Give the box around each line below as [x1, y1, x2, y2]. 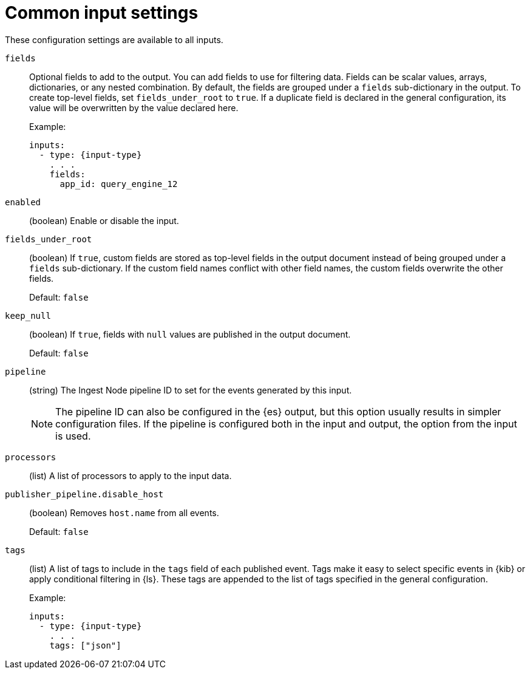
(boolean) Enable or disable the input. [29, 215, 179, 226]
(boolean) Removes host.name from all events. [29, 507, 219, 518]
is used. [55, 429, 91, 442]
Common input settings [5, 2, 199, 23]
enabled [5, 197, 41, 207]
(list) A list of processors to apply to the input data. [29, 470, 232, 481]
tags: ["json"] [49, 640, 121, 650]
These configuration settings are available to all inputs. [5, 34, 223, 45]
